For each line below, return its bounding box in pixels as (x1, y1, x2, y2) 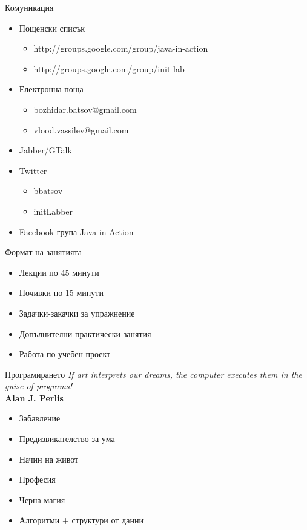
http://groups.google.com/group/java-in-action (33, 42, 208, 55)
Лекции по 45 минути (19, 266, 99, 278)
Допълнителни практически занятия (19, 327, 151, 340)
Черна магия (19, 493, 65, 506)
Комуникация (5, 1, 54, 13)
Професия (19, 473, 56, 486)
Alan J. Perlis (5, 391, 64, 404)
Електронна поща (19, 82, 84, 95)
